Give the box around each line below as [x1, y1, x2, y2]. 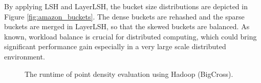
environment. [4, 51, 45, 61]
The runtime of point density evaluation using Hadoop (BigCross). [25, 68, 233, 79]
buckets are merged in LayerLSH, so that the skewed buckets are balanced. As [4, 21, 250, 32]
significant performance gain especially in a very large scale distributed [4, 41, 226, 52]
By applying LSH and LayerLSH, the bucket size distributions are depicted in [4, 1, 248, 11]
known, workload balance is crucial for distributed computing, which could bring [4, 31, 257, 42]
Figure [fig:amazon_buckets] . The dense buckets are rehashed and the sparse [4, 11, 245, 22]
